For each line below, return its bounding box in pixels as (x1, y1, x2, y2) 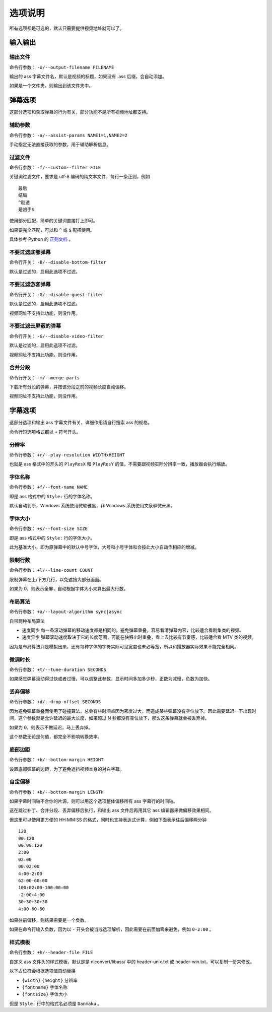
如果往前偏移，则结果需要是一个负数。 (9, 917, 89, 923)
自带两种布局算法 (9, 618, 45, 624)
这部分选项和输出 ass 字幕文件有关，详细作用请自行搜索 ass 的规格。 (9, 420, 153, 426)
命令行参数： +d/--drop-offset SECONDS (9, 699, 101, 705)
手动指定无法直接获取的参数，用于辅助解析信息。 (9, 141, 111, 147)
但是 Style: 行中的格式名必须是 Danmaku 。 (9, 1000, 102, 1006)
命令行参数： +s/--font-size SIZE (9, 525, 88, 531)
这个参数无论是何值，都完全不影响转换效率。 (9, 733, 102, 740)
